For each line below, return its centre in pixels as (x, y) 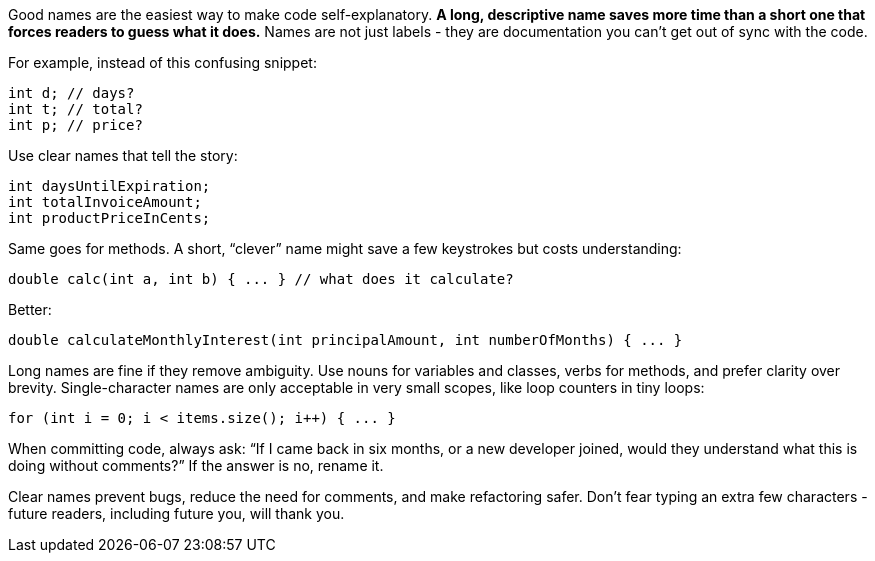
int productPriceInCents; (109, 218)
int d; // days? (71, 93)
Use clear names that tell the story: (123, 155)
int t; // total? (75, 109)
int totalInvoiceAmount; (105, 202)
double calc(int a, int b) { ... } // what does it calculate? (261, 279)
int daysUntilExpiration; (109, 186)
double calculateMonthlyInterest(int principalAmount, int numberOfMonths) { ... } (345, 340)
